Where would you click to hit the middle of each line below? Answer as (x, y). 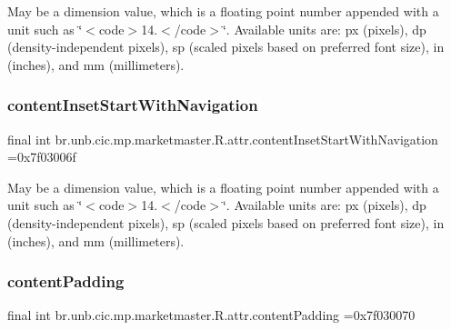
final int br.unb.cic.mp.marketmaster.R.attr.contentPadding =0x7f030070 (211, 315)
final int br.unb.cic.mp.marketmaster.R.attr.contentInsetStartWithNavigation (223, 139)
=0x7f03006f (42, 157)
